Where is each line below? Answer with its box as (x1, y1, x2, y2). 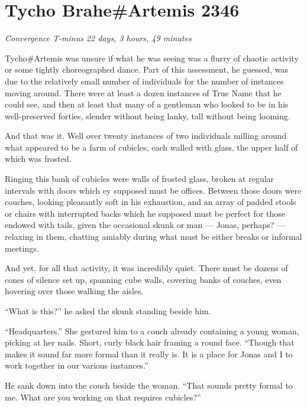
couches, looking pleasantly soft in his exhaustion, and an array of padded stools (5, 196, 296, 208)
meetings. (5, 242, 39, 254)
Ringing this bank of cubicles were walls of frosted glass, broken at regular (5, 172, 274, 185)
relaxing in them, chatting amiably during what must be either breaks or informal (5, 230, 302, 243)
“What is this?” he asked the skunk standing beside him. (5, 305, 211, 317)
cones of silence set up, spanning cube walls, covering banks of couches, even (5, 273, 282, 285)
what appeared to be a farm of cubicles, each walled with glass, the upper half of (5, 141, 298, 153)
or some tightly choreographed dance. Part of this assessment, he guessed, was (5, 63, 288, 76)
